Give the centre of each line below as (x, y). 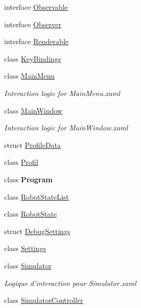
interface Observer (33, 24)
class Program (28, 179)
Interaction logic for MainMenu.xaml (62, 93)
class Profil (21, 162)
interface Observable (36, 7)
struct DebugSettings (37, 231)
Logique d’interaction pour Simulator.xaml (70, 283)
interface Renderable (36, 41)
